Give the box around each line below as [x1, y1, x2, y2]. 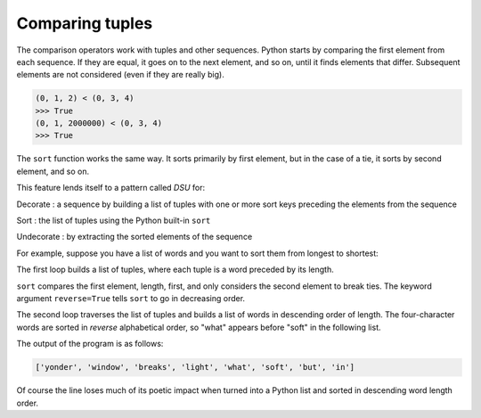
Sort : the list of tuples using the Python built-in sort [16, 215, 211, 226]
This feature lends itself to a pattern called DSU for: [16, 183, 205, 193]
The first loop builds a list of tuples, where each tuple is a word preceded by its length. [16, 264, 334, 275]
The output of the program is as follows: [16, 339, 164, 349]
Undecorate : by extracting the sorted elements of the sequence [16, 232, 253, 242]
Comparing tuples [16, 13, 153, 33]
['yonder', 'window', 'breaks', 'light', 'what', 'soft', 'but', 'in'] [35, 362, 355, 373]
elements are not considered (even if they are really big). [16, 70, 224, 80]
